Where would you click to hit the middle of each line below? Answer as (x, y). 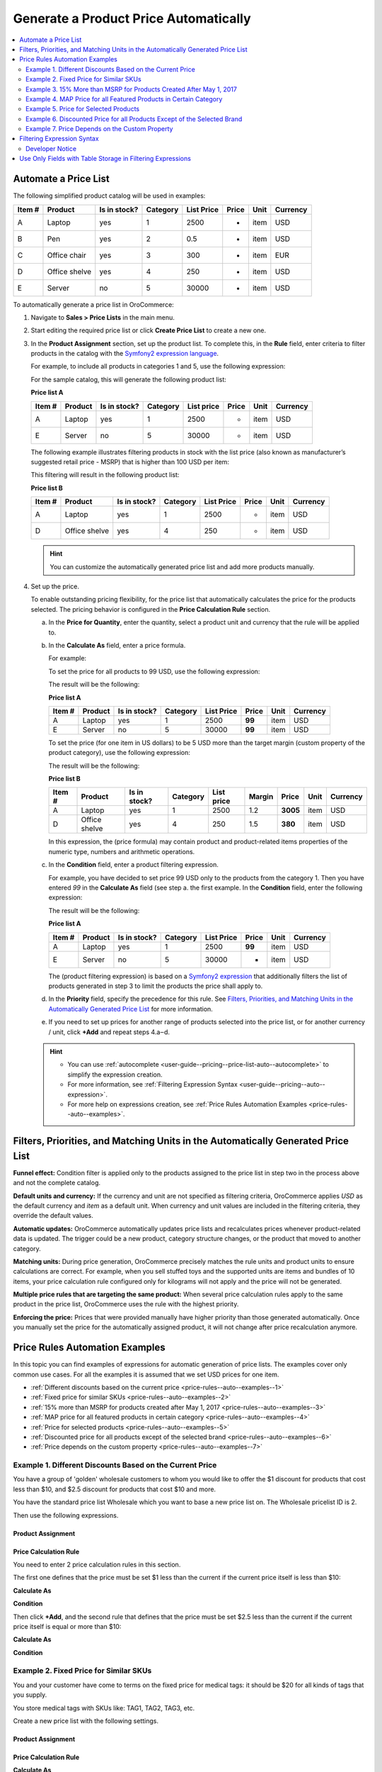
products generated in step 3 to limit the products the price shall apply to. (156, 986)
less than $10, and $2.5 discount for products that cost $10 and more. (114, 1489)
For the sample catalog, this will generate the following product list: (128, 379)
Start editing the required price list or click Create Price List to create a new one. (149, 330)
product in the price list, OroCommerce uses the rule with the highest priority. (126, 1304)
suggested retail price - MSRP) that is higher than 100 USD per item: (130, 462)
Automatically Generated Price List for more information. (131, 1009)
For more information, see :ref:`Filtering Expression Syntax (153, 1084)
